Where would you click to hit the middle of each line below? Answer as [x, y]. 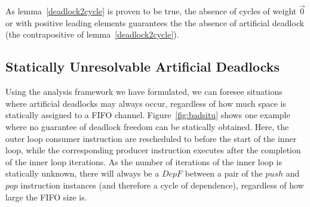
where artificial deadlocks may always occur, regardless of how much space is [146, 103]
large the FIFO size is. [46, 197]
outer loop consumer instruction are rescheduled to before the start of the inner [151, 138]
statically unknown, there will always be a [82, 173]
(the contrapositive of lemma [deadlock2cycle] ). [92, 34]
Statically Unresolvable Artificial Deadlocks [143, 67]
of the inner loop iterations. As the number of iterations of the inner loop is [144, 161]
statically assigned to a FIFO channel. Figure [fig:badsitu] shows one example [148, 115]
